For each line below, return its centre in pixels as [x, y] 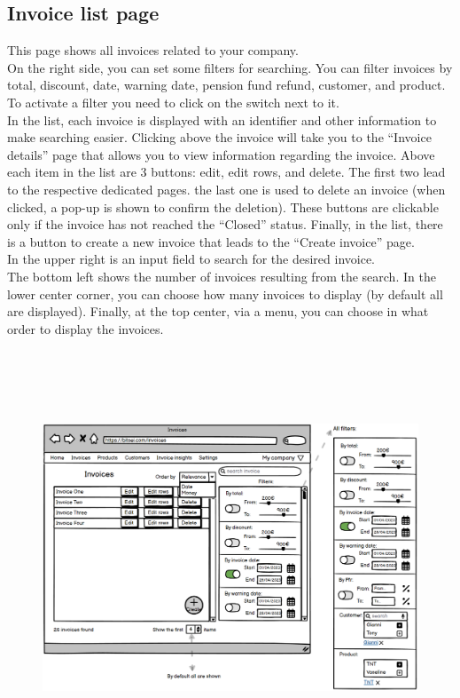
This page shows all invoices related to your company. [153, 50]
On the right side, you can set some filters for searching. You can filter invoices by [230, 67]
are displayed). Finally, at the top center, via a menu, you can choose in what [218, 311]
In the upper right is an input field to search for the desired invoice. [191, 259]
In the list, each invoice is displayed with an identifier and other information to [222, 119]
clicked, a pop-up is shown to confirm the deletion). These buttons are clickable [223, 206]
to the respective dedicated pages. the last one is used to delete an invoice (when [226, 189]
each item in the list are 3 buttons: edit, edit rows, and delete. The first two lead [226, 172]
